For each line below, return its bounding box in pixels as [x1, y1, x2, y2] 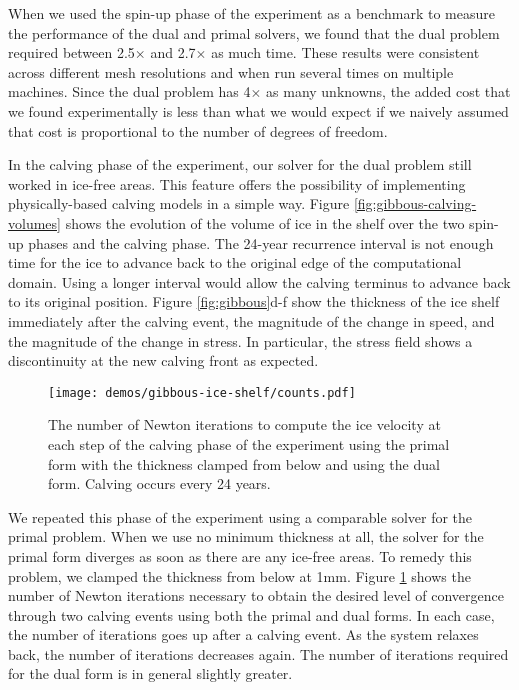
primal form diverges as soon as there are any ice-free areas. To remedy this [8, 545, 472, 566]
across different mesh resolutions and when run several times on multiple [8, 61, 454, 82]
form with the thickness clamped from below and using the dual [48, 453, 440, 474]
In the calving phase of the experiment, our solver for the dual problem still [8, 154, 472, 175]
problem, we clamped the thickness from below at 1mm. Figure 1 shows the [8, 565, 471, 586]
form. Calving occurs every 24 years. [48, 473, 271, 494]
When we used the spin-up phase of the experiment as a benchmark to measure [8, 3, 495, 23]
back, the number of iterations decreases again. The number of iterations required [8, 643, 509, 664]
